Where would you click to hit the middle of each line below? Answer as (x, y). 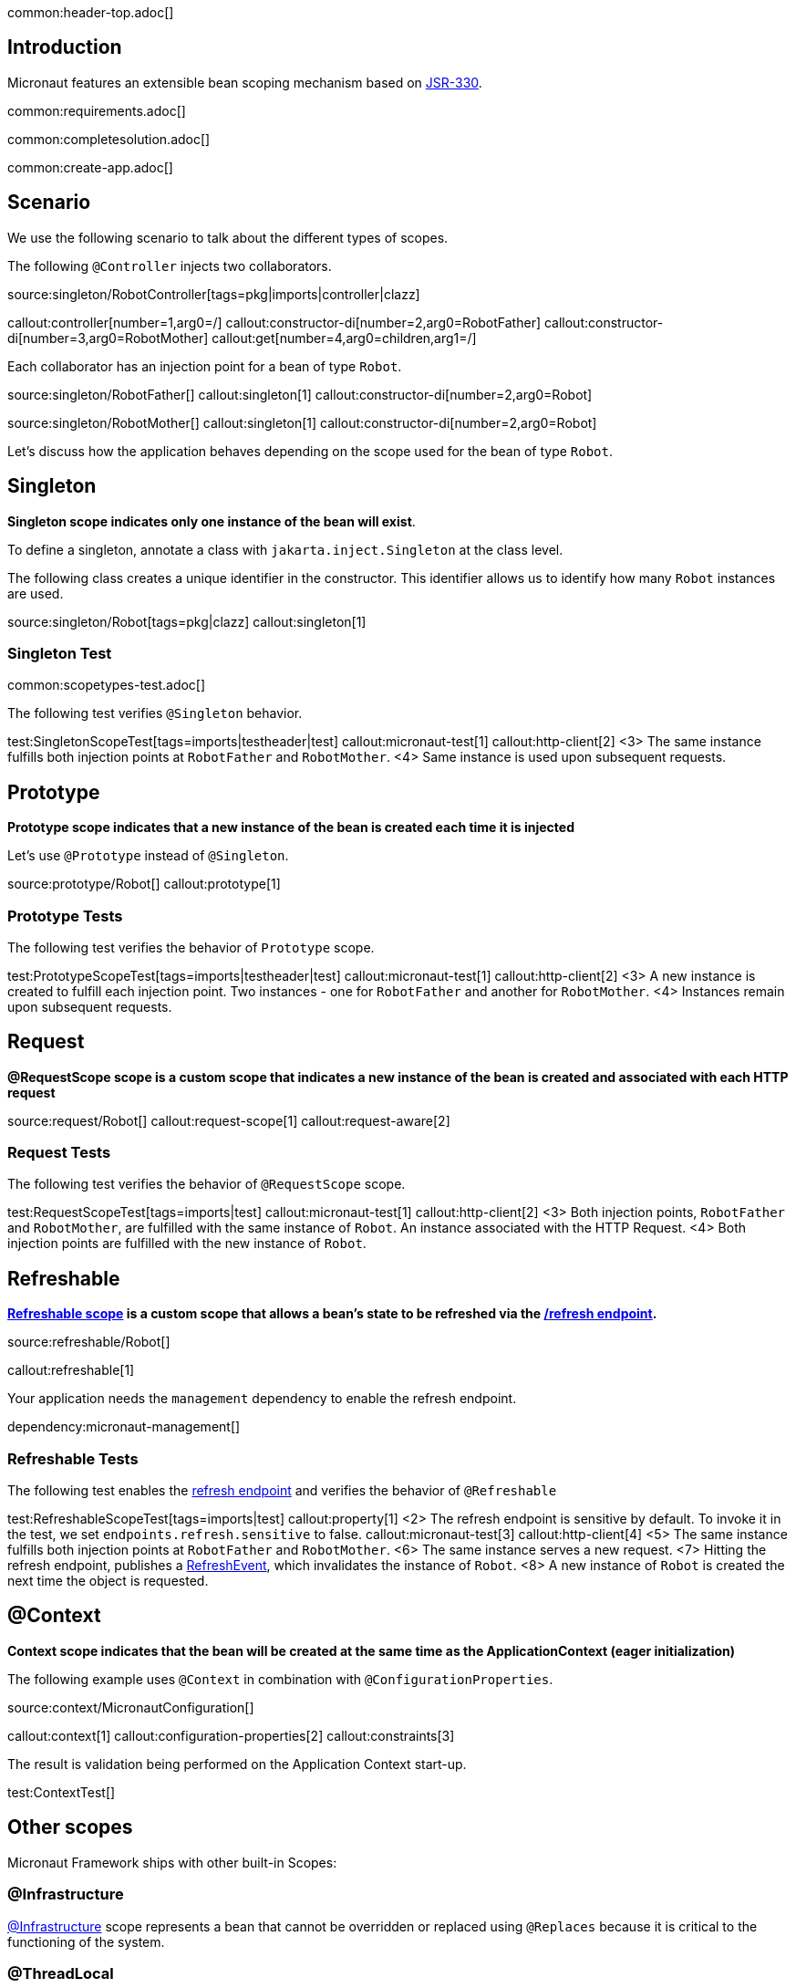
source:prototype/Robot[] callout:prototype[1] (144, 884)
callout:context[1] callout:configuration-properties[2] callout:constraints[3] (231, 1735)
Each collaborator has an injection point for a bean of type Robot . (205, 366)
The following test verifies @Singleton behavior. (155, 713)
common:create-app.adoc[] (90, 167)
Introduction (65, 47)
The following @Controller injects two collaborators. (170, 265)
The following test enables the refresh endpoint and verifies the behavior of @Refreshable (282, 1491)
